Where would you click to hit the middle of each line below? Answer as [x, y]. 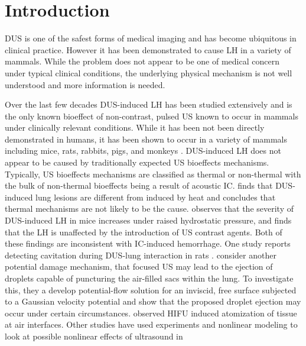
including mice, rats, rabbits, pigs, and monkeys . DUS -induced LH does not [143, 151]
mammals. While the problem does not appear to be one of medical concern [142, 61]
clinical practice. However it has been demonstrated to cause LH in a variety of [148, 49]
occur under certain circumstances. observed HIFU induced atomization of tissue [151, 313]
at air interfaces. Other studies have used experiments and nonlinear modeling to [151, 324]
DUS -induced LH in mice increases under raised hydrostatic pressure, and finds [148, 220]
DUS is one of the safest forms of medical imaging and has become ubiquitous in [151, 38]
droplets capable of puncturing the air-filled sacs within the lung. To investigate [149, 278]
